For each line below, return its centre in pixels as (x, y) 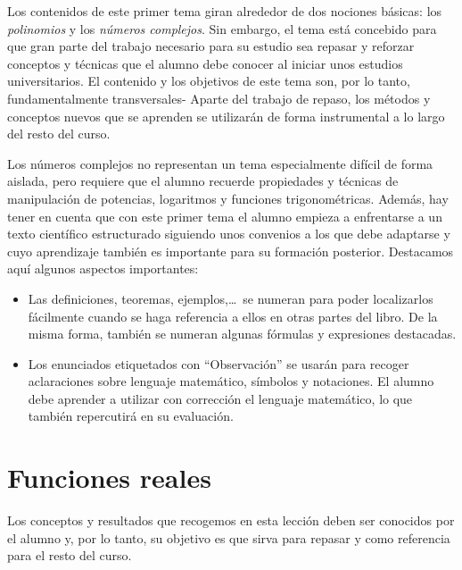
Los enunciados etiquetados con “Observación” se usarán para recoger (219, 363)
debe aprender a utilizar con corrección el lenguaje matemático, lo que (220, 398)
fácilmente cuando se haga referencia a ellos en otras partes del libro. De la (233, 316)
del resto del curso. (59, 134)
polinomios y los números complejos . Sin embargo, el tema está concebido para (222, 28)
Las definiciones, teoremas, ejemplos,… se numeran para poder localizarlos (231, 298)
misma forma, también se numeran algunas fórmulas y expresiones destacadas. (242, 334)
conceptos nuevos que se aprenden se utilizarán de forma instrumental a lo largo (226, 116)
